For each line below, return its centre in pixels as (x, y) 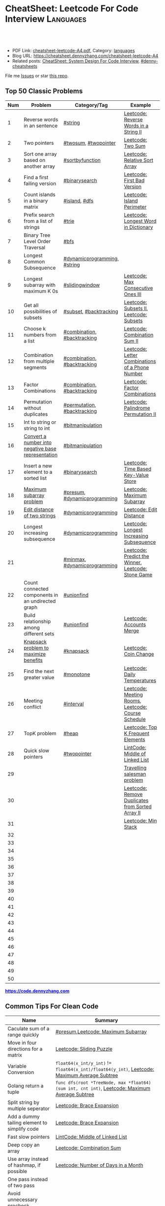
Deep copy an (24, 1144)
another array (40, 166)
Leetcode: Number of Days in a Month (99, 1165)
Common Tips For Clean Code (52, 1006)
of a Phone (137, 367)
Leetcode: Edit (140, 509)
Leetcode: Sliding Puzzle (84, 1049)
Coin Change (139, 654)
